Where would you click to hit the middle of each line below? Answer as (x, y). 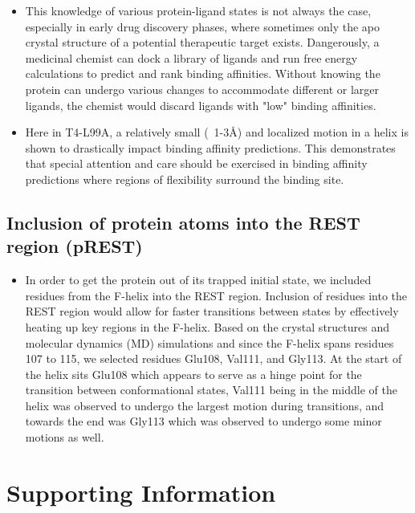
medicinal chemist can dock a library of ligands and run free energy (191, 57)
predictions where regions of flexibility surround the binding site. (185, 179)
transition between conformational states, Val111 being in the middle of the (211, 390)
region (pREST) (75, 246)
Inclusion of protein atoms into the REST (183, 222)
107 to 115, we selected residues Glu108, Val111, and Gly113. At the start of (214, 358)
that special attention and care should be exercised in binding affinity (196, 163)
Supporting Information (141, 492)
